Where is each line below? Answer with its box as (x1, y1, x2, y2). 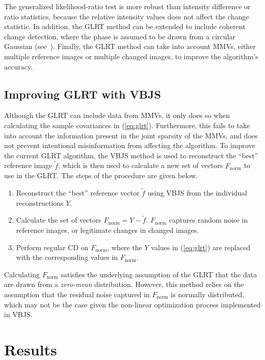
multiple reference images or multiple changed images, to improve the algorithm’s (4, 51, 258, 61)
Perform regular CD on (16, 242, 89, 252)
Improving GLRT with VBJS (4, 86, 161, 102)
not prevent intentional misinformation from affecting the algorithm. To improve (4, 140, 255, 151)
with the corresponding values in (16, 252, 118, 262)
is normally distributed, (171, 289, 245, 299)
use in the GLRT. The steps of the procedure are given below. (4, 170, 198, 181)
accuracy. (4, 61, 33, 71)
